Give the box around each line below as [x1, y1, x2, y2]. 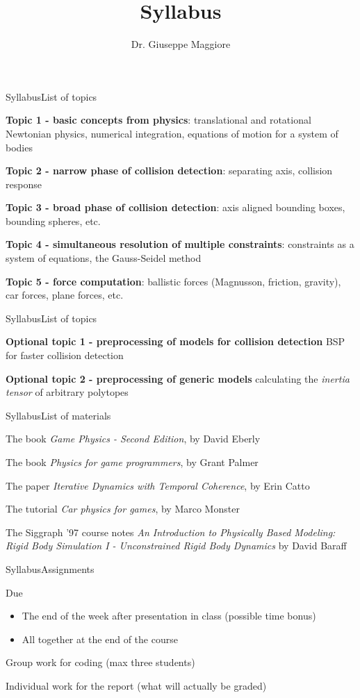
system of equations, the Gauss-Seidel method [6, 251, 202, 265]
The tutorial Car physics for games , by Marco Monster [6, 501, 240, 516]
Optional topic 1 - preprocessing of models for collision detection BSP [6, 334, 345, 349]
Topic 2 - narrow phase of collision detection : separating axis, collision [6, 163, 333, 178]
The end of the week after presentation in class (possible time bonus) [22, 608, 316, 623]
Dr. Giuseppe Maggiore [131, 37, 231, 51]
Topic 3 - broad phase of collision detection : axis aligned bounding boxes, [6, 200, 345, 215]
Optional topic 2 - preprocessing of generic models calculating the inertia [6, 371, 350, 385]
